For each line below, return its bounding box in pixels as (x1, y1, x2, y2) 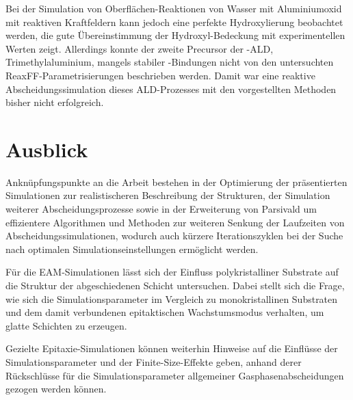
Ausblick (5, 135, 88, 163)
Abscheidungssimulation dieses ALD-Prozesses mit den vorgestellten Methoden (5, 81, 337, 96)
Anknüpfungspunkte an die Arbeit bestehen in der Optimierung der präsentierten (5, 174, 348, 189)
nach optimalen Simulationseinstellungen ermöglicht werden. (5, 241, 259, 256)
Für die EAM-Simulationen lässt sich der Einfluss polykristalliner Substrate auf (5, 265, 339, 279)
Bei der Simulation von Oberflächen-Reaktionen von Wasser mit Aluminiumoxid (5, 1, 342, 15)
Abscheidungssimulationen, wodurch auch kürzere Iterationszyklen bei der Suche (5, 228, 343, 243)
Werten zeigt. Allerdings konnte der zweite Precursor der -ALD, (5, 41, 274, 55)
